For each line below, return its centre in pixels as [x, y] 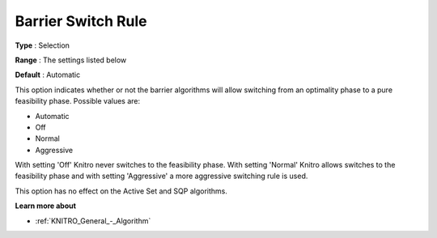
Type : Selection [42, 45]
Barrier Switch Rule [81, 21]
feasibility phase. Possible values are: [78, 101]
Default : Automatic [48, 75]
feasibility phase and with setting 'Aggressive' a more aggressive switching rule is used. [161, 176]
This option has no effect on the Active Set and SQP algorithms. [121, 191]
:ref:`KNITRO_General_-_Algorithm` [93, 221]
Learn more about [46, 206]
